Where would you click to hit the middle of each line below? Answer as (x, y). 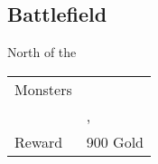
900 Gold (115, 141)
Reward (39, 141)
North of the (42, 52)
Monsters (43, 89)
